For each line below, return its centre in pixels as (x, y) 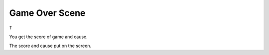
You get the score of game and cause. (49, 37)
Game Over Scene (47, 13)
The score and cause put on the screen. (50, 46)
